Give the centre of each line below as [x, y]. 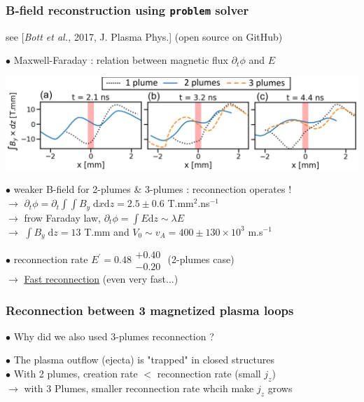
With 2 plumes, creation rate [76, 374]
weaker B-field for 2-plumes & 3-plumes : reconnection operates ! [153, 189]
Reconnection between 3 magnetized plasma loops [150, 310]
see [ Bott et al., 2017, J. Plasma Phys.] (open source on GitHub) [144, 36]
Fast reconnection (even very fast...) [101, 279]
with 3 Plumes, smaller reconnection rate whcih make [139, 388]
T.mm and [107, 231]
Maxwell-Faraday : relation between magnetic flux [121, 60]
